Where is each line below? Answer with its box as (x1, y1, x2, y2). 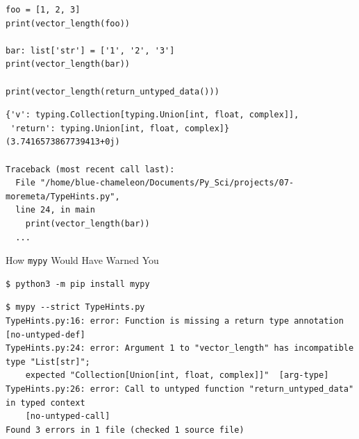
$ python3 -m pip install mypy (6, 279, 150, 289)
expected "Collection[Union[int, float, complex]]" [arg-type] (25, 370, 329, 381)
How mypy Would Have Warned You (6, 253, 159, 267)
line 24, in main (15, 205, 95, 215)
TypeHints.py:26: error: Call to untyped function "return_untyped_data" (6, 383, 354, 394)
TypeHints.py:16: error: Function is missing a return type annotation (6, 315, 344, 326)
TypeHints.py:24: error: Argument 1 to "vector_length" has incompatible (6, 343, 354, 354)
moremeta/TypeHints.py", (6, 191, 120, 201)
